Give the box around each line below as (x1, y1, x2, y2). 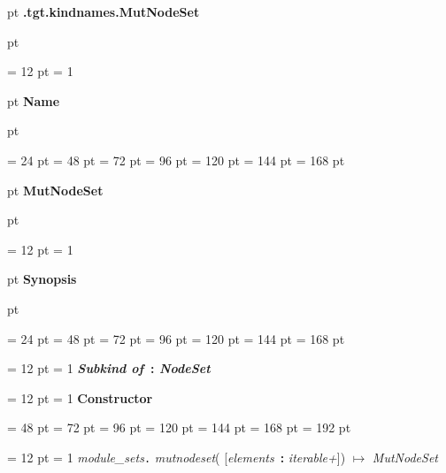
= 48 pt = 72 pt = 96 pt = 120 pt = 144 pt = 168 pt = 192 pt (7, 418, 351, 437)
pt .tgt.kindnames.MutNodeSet (7, 3, 200, 20)
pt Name (7, 91, 60, 110)
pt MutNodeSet (7, 180, 104, 199)
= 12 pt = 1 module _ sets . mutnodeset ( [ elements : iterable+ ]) (7, 447, 346, 466)
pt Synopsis (7, 270, 77, 288)
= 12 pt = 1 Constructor (7, 388, 153, 407)
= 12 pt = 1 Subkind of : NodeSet (7, 359, 211, 378)
